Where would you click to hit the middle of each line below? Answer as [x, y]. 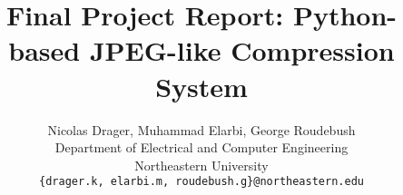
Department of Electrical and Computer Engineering [201, 147]
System [201, 86]
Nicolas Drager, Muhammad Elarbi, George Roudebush [201, 129]
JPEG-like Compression [242, 50]
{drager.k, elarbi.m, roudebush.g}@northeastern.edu [201, 182]
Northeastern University [201, 165]
